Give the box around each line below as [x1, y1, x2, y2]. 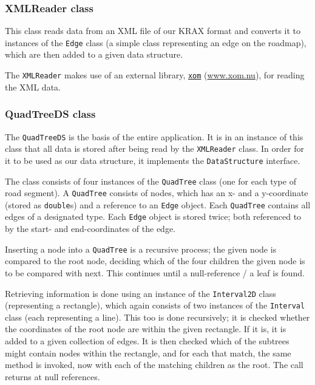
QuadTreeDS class [5, 106, 96, 121]
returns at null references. [5, 370, 100, 383]
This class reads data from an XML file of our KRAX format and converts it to [5, 24, 301, 37]
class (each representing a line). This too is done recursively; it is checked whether [5, 310, 310, 323]
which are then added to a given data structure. [5, 48, 183, 61]
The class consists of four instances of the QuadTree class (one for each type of [5, 174, 296, 187]
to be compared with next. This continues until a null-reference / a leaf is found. [5, 266, 305, 279]
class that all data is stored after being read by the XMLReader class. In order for [5, 142, 304, 155]
